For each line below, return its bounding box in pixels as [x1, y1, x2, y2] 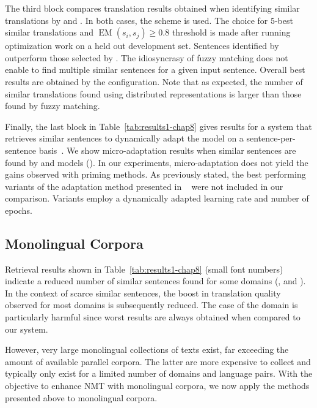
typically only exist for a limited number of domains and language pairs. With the [5, 367, 313, 380]
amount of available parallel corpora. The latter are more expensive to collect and [5, 355, 311, 368]
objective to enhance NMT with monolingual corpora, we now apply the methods [5, 379, 310, 392]
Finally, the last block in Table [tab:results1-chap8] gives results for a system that [5, 119, 312, 132]
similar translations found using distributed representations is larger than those [5, 87, 302, 100]
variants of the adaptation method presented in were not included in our [5, 179, 283, 192]
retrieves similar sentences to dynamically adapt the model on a [5, 132, 244, 145]
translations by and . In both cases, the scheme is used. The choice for [5, 13, 268, 26]
